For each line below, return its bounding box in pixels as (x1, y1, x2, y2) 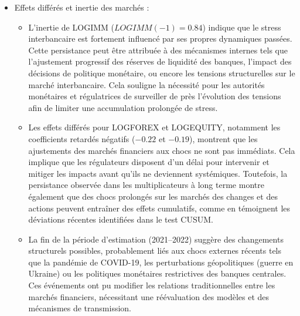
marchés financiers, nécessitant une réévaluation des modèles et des (28, 290, 270, 302)
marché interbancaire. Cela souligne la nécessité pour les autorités (28, 78, 265, 90)
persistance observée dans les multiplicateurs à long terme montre (28, 179, 264, 191)
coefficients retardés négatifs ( (28, 132, 135, 144)
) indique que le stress (202, 21, 281, 33)
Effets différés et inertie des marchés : (14, 1, 149, 13)
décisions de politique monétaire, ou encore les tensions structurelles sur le (28, 66, 295, 79)
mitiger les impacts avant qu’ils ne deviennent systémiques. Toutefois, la (28, 167, 288, 179)
